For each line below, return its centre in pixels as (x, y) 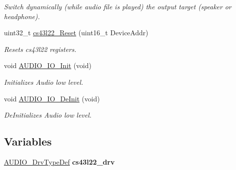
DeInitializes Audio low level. (48, 115)
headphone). (22, 16)
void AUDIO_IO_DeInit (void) (52, 98)
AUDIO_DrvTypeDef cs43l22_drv (59, 161)
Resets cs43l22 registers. (40, 49)
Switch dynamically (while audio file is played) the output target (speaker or (118, 6)
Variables (28, 141)
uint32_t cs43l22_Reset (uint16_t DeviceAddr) (76, 33)
